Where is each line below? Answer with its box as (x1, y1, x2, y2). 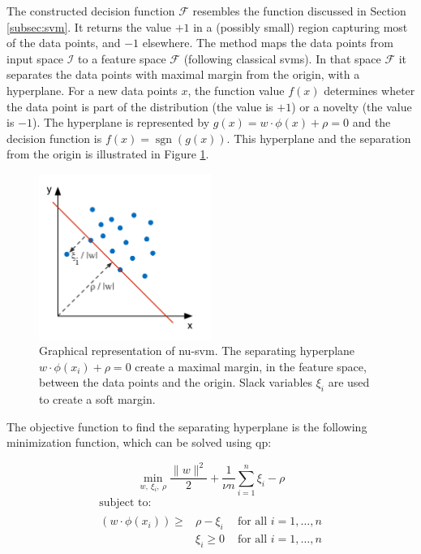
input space (6, 50, 64, 67)
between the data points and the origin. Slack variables (39, 374, 313, 391)
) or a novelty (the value (291, 97, 412, 115)
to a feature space (78, 50, 166, 67)
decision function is (6, 129, 102, 146)
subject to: (99, 497, 152, 509)
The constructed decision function (6, 2, 175, 19)
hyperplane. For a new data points (6, 81, 178, 98)
